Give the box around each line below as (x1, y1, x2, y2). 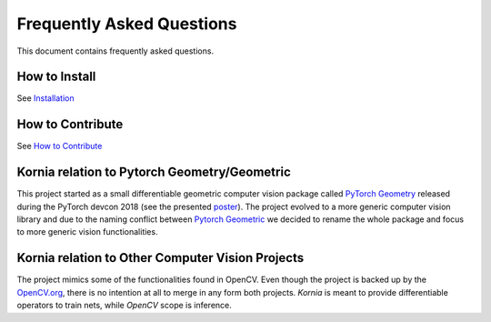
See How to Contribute (16, 141, 103, 152)
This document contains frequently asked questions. (16, 45, 214, 56)
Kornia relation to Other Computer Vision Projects (16, 250, 305, 266)
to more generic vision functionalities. (16, 226, 158, 237)
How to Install (16, 69, 96, 85)
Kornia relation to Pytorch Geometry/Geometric (16, 165, 291, 180)
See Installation (16, 93, 75, 104)
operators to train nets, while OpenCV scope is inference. (16, 300, 232, 311)
